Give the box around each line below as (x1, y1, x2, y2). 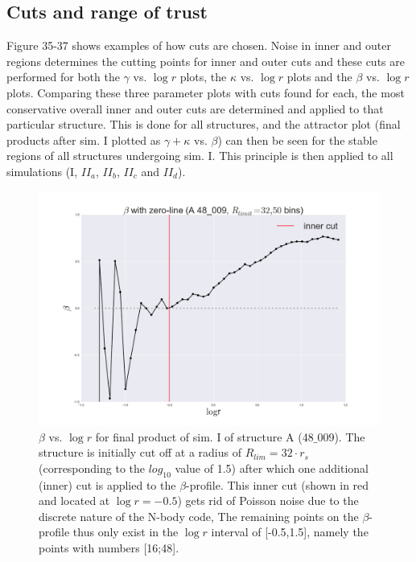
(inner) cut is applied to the (39, 476, 176, 493)
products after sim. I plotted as (6, 131, 161, 148)
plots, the (179, 68, 227, 85)
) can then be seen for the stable (217, 131, 377, 148)
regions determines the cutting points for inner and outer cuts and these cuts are (6, 52, 405, 69)
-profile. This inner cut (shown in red (186, 476, 369, 493)
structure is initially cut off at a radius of (39, 444, 241, 461)
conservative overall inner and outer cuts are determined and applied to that (6, 100, 384, 117)
